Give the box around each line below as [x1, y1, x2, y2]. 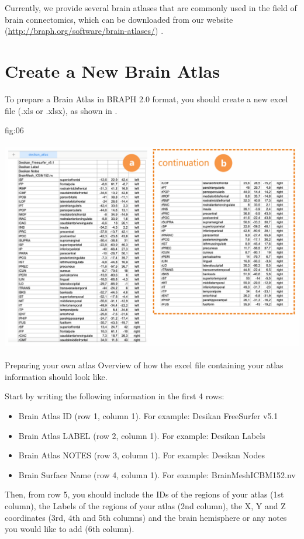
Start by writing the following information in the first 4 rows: [5, 390, 224, 402]
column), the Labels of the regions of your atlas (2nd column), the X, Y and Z [5, 499, 286, 512]
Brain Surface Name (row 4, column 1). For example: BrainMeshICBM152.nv [18, 468, 296, 481]
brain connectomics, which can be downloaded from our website [5, 13, 233, 25]
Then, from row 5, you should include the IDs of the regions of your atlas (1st [5, 488, 284, 500]
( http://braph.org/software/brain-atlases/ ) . [5, 25, 164, 37]
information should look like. [5, 370, 108, 382]
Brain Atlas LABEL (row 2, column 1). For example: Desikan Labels [18, 429, 265, 441]
